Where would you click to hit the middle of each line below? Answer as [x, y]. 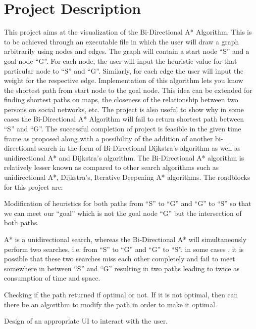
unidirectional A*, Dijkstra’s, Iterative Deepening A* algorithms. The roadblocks [127, 177]
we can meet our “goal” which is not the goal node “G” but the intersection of [123, 213]
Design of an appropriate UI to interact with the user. [86, 321]
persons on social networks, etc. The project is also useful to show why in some [124, 109]
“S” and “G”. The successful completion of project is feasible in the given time [123, 129]
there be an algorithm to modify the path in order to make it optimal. [111, 304]
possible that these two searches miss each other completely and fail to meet [120, 259]
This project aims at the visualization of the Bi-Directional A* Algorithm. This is [128, 32]
